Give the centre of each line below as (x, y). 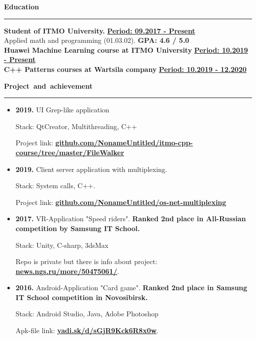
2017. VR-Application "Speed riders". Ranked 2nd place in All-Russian (131, 219)
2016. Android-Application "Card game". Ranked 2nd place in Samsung (131, 288)
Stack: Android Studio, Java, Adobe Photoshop (87, 314)
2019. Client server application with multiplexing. (91, 169)
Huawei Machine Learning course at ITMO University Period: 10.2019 (126, 50)
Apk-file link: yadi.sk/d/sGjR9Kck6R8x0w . (87, 330)
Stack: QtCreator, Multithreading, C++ (76, 126)
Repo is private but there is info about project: (86, 261)
